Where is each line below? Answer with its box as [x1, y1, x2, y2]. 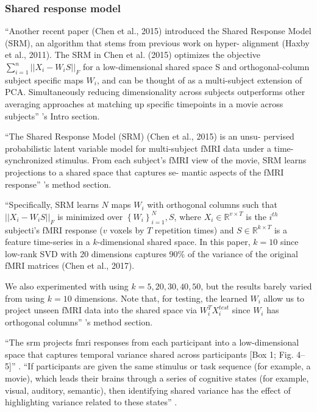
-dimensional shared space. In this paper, [97, 235, 251, 248]
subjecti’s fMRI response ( [5, 223, 103, 236]
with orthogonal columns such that [147, 198, 277, 211]
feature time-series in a [5, 235, 90, 248]
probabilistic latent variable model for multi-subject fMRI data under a [5, 141, 271, 154]
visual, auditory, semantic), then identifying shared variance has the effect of [5, 383, 291, 396]
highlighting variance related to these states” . [5, 396, 177, 408]
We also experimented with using [5, 279, 129, 292]
